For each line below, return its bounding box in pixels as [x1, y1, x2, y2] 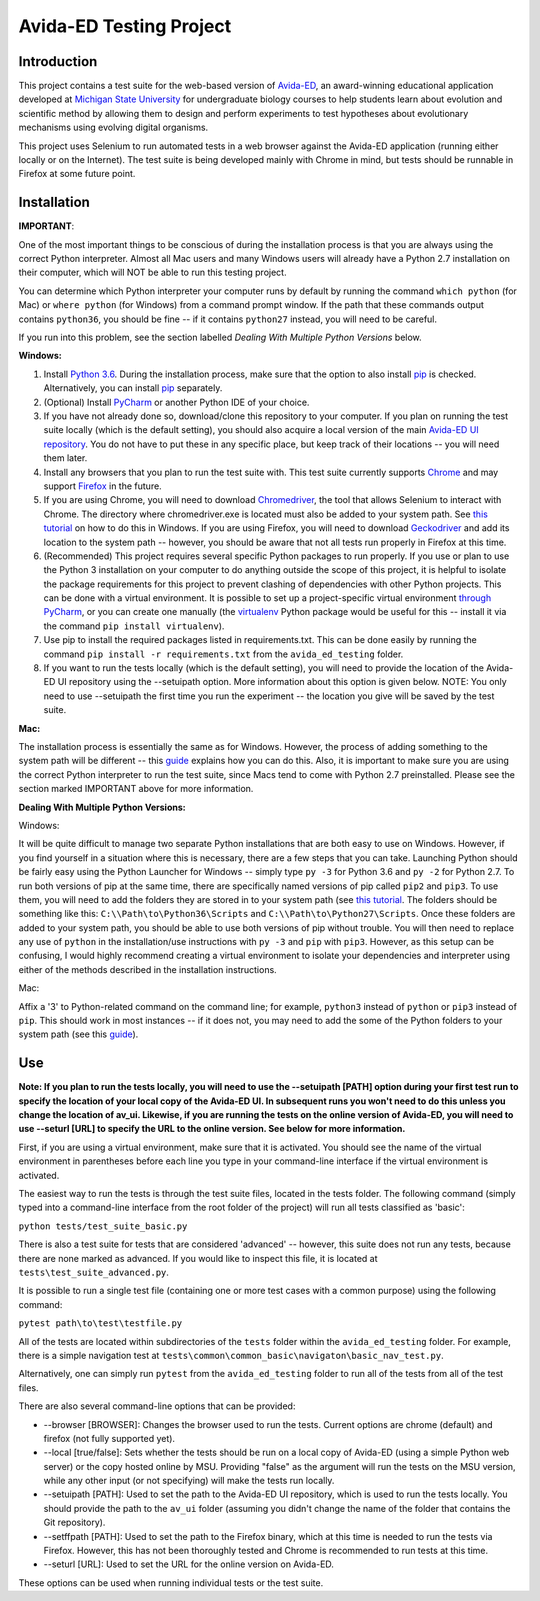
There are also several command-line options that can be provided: [18, 1400, 296, 1412]
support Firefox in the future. [43, 480, 162, 492]
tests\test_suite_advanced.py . [18, 1266, 170, 1278]
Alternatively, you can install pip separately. [43, 382, 223, 394]
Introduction [18, 53, 98, 70]
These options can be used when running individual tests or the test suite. [18, 1576, 324, 1589]
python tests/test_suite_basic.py [18, 1220, 188, 1232]
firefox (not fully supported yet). [43, 1432, 175, 1444]
